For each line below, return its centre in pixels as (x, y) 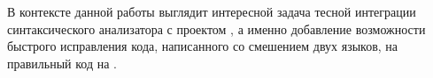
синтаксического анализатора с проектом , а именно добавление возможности (216, 28)
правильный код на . (62, 63)
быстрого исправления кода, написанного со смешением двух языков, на (203, 46)
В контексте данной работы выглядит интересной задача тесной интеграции (212, 11)
